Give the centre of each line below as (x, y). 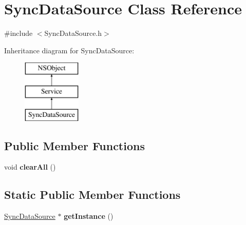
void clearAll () (30, 167)
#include (18, 33)
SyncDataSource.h (73, 33)
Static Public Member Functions (92, 195)
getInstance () (89, 216)
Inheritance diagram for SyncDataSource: (69, 50)
